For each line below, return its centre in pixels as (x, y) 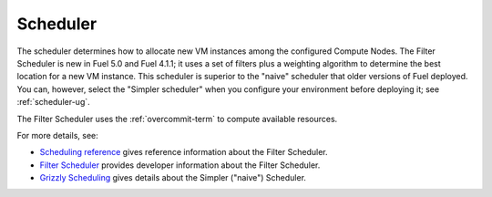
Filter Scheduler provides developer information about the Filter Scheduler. (180, 165)
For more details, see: (58, 135)
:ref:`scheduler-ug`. (53, 102)
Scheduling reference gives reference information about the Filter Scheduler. (184, 152)
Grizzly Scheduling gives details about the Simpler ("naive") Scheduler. (173, 178)
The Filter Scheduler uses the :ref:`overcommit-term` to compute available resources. (177, 119)
